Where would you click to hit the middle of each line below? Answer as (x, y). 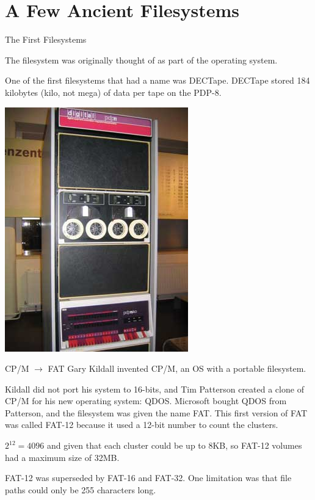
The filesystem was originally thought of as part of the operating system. (141, 60)
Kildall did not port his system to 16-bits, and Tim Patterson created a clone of (154, 389)
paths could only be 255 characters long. (81, 489)
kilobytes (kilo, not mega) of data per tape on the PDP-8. (113, 92)
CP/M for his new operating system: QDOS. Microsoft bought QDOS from (146, 401)
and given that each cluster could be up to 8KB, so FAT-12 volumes (174, 445)
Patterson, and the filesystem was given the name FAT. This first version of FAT (156, 412)
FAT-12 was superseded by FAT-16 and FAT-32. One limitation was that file (148, 478)
